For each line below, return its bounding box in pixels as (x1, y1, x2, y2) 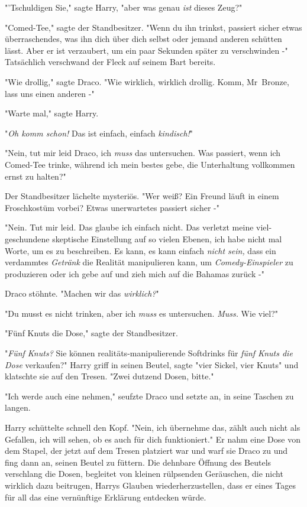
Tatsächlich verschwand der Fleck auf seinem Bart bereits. (5, 56, 216, 68)
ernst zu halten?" (5, 170, 66, 182)
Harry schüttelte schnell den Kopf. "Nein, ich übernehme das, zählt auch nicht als (5, 421, 300, 434)
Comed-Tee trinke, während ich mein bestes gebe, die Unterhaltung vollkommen (5, 158, 295, 170)
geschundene (5, 232, 50, 245)
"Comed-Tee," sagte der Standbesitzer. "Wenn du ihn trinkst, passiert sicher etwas (5, 21, 302, 33)
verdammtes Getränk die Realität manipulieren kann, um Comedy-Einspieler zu (5, 256, 293, 268)
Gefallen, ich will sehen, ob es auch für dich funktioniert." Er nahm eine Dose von (5, 433, 300, 445)
